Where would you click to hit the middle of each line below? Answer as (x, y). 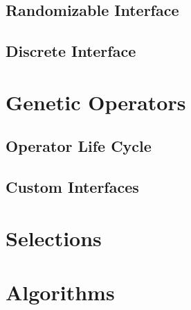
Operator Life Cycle (79, 146)
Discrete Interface (71, 51)
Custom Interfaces (72, 187)
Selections (54, 238)
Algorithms (60, 292)
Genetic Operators (96, 102)
